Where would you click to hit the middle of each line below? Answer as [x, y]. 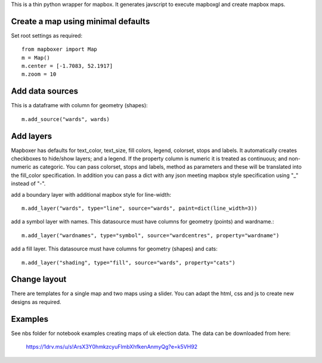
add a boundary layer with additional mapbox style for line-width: [91, 194]
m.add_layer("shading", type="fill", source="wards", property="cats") [129, 263]
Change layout [39, 279]
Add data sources [45, 91]
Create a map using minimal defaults [80, 21]
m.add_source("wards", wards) [66, 119]
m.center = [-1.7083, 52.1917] [67, 66]
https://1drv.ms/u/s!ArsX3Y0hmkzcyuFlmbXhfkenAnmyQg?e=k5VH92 [112, 347]
